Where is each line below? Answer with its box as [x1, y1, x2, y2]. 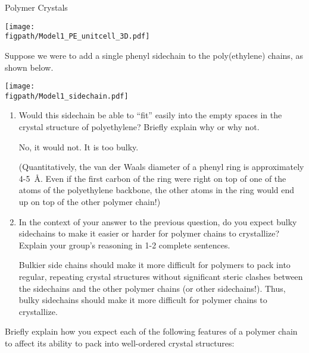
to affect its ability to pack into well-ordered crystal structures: [5, 336, 235, 349]
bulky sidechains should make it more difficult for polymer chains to [18, 294, 267, 306]
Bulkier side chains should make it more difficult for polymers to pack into [18, 259, 291, 271]
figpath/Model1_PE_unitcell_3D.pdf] [5, 32, 150, 41]
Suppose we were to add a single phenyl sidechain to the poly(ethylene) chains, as [5, 49, 303, 61]
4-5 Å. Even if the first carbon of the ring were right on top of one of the [18, 172, 286, 184]
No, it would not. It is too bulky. [18, 140, 139, 153]
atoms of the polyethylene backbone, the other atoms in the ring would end [18, 184, 295, 196]
